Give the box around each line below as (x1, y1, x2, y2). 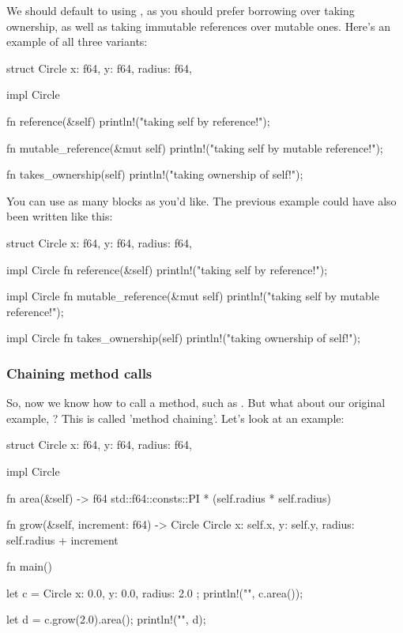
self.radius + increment (6, 531, 119, 548)
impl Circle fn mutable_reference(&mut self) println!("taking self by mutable (6, 288, 379, 304)
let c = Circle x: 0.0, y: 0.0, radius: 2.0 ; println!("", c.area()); (6, 584, 303, 601)
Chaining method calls (6, 363, 153, 382)
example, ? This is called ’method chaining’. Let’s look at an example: (6, 409, 345, 426)
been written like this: (6, 208, 113, 224)
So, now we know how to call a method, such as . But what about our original (6, 394, 386, 411)
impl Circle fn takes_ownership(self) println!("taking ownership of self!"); (6, 330, 360, 346)
